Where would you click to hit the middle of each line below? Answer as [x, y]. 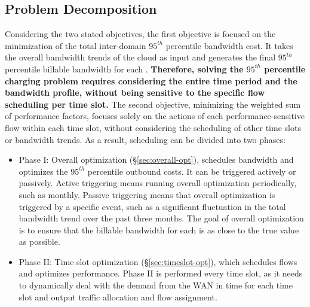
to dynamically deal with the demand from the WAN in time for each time [156, 285]
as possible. [39, 241]
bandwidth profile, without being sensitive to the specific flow [135, 92]
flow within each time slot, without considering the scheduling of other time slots [153, 127]
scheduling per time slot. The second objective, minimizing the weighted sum [153, 104]
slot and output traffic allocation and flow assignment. [118, 297]
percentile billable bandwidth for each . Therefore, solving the [124, 69]
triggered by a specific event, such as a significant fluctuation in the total [152, 206]
